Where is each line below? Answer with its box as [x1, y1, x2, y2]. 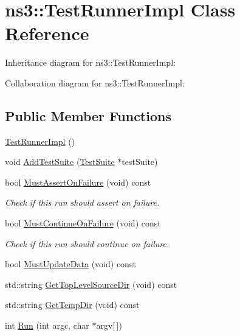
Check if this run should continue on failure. [5, 237, 170, 250]
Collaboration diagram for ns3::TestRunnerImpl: [5, 76, 185, 89]
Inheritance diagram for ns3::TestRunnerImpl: [5, 56, 176, 69]
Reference [5, 21, 89, 46]
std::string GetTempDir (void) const [5, 298, 140, 311]
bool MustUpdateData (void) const [5, 257, 136, 270]
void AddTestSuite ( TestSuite [5, 155, 115, 168]
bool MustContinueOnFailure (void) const [5, 217, 161, 229]
